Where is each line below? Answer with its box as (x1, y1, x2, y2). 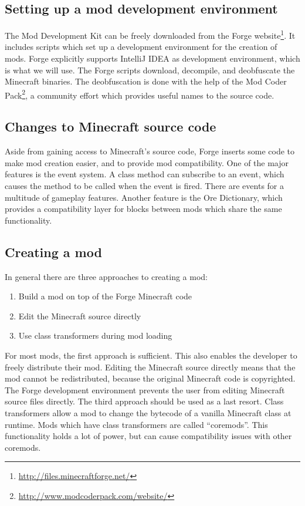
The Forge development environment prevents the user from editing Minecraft (5, 383, 285, 396)
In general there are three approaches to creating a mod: (5, 270, 208, 282)
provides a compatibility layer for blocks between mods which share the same (5, 203, 282, 215)
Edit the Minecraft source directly (18, 309, 141, 322)
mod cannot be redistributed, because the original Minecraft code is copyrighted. (5, 372, 296, 384)
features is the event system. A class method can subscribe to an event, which (5, 168, 284, 180)
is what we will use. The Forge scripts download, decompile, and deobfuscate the (5, 63, 295, 76)
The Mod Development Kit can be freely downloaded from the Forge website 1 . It (5, 28, 296, 41)
